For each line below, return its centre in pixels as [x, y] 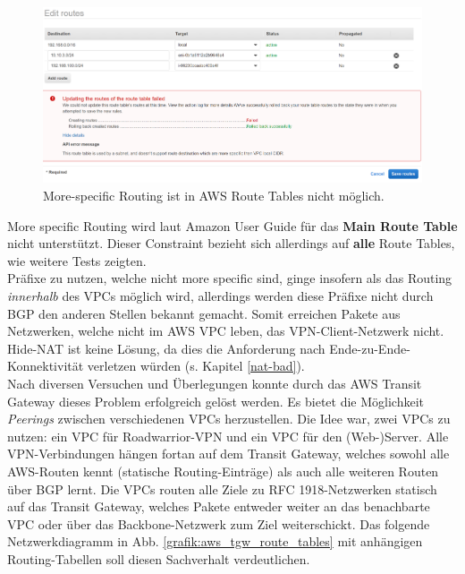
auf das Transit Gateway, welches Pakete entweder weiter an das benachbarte [219, 506]
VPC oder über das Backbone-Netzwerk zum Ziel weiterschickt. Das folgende [219, 523]
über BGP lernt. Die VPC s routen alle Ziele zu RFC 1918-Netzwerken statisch [222, 488]
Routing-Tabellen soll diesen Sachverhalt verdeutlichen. [159, 558]
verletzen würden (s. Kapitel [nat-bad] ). [196, 366]
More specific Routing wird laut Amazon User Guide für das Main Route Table [232, 225]
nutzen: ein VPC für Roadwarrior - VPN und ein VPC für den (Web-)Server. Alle [228, 436]
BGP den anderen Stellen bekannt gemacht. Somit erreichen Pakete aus [204, 313]
